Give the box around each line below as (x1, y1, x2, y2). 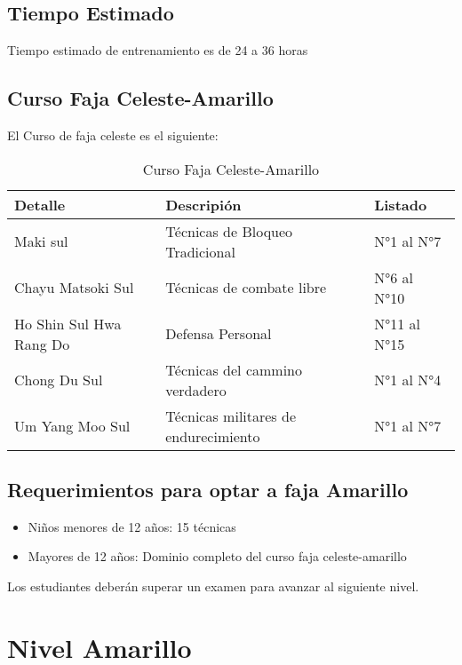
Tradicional (165, 241, 235, 262)
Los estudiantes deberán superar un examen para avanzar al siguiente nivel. (7, 576, 419, 595)
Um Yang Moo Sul (14, 416, 131, 437)
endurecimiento (165, 425, 260, 447)
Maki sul (14, 231, 68, 252)
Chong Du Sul (14, 369, 103, 391)
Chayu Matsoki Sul (14, 277, 134, 298)
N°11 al (374, 313, 420, 334)
